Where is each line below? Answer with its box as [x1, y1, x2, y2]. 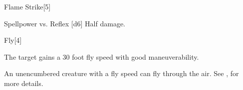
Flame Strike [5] [4, 1, 51, 11]
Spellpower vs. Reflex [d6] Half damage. [4, 18, 125, 28]
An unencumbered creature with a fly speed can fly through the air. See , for [4, 68, 239, 79]
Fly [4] [4, 35, 22, 45]
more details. [4, 78, 43, 88]
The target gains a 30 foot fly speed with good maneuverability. [4, 51, 199, 62]
